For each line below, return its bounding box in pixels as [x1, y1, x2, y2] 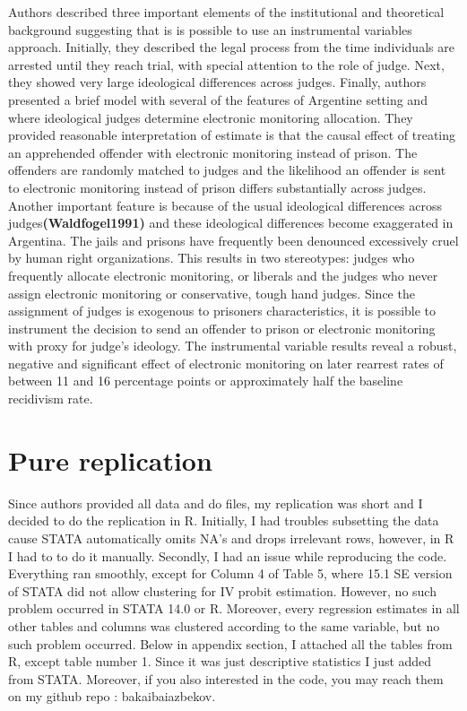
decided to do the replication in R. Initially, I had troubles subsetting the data [8, 511, 439, 530]
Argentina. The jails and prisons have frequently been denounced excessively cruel [8, 230, 459, 249]
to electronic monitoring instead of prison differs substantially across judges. [8, 178, 427, 196]
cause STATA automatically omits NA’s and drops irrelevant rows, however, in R [8, 528, 454, 547]
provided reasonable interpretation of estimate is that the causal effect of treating [8, 126, 456, 144]
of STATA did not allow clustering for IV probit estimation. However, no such [8, 581, 437, 600]
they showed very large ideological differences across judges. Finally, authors [8, 73, 427, 91]
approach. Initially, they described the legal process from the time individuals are [8, 38, 454, 56]
